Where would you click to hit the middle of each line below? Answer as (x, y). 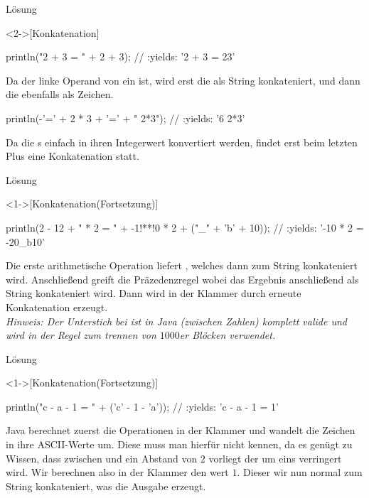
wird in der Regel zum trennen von (81, 335)
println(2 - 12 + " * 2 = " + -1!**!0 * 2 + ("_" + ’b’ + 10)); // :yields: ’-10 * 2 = (185, 227)
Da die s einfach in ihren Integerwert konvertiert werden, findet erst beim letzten (182, 142)
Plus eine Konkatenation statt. (73, 156)
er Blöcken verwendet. (228, 335)
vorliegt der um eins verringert (275, 458)
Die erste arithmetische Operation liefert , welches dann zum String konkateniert (182, 265)
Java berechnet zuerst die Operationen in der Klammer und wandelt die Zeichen (181, 430)
